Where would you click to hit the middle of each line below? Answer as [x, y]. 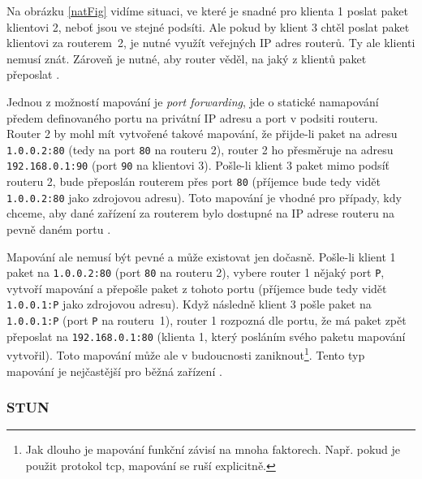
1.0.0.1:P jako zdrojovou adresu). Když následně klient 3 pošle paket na [189, 304]
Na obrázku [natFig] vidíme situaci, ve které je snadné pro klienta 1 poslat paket [207, 11]
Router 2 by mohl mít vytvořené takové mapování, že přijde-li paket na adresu [202, 134]
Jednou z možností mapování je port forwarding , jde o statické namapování [193, 101]
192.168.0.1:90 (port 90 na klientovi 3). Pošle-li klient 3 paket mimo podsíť [198, 165]
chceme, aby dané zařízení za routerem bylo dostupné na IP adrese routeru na [201, 213]
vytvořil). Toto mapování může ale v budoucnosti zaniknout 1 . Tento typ [186, 354]
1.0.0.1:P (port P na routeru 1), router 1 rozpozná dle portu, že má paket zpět [207, 320]
